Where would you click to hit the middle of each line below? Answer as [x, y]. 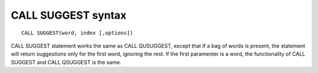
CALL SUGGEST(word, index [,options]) [77, 33]
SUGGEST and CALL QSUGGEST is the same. [66, 62]
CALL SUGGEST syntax [69, 15]
